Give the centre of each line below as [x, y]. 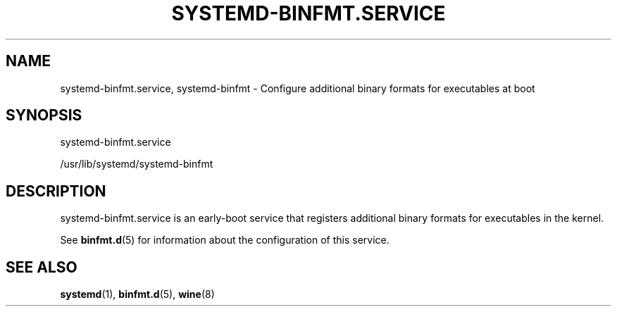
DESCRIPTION [56, 191]
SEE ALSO [42, 267]
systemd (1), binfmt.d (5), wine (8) [137, 294]
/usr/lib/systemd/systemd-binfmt [137, 164]
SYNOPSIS [44, 116]
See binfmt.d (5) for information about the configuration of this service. [225, 240]
